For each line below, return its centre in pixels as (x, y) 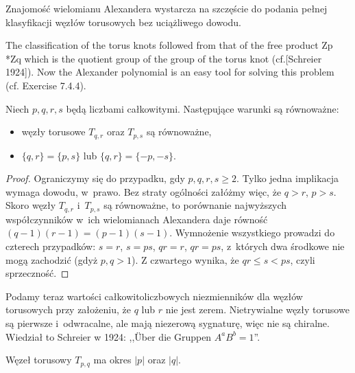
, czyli (303, 259)
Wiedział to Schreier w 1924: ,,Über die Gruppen (109, 336)
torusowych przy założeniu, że (68, 309)
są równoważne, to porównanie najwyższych (195, 205)
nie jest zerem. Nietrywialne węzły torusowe (257, 309)
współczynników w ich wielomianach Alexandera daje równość (137, 219)
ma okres (112, 360)
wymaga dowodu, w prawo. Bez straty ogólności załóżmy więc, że (144, 191)
